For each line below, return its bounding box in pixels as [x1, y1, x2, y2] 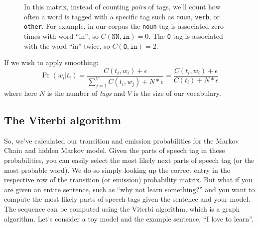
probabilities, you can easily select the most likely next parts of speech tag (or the [4, 154, 255, 165]
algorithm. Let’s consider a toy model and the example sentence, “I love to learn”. [4, 213, 254, 224]
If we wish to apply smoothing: [4, 57, 99, 68]
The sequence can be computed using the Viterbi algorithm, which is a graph [4, 203, 240, 214]
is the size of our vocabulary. [133, 87, 221, 98]
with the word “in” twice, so [24, 40, 110, 51]
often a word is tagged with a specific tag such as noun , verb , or [24, 11, 220, 21]
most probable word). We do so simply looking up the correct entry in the [4, 164, 230, 175]
